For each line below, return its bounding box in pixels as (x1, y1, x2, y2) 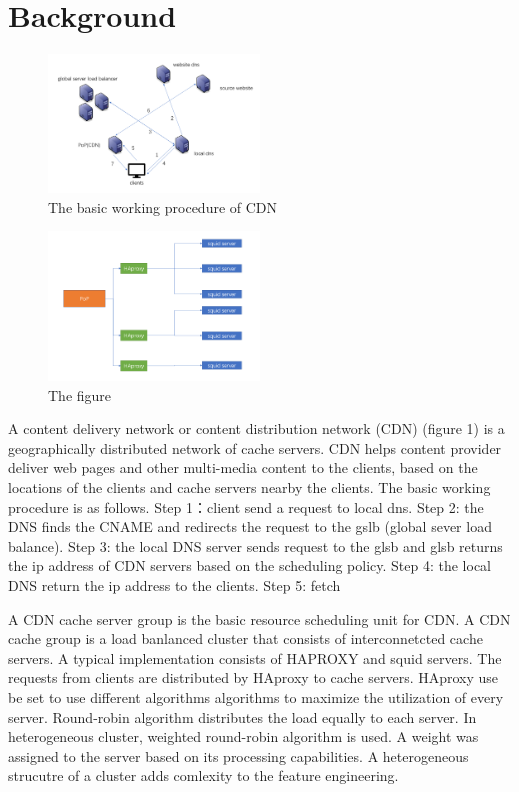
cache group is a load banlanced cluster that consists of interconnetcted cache (8, 628, 483, 649)
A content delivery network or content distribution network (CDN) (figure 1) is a (8, 418, 505, 439)
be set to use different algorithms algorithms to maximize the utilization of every (8, 687, 504, 708)
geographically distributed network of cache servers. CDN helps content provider (8, 437, 502, 458)
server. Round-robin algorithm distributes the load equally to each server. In (8, 706, 477, 727)
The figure (48, 384, 112, 405)
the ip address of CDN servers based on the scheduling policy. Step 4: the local (8, 555, 491, 576)
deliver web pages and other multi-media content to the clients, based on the (8, 457, 478, 478)
